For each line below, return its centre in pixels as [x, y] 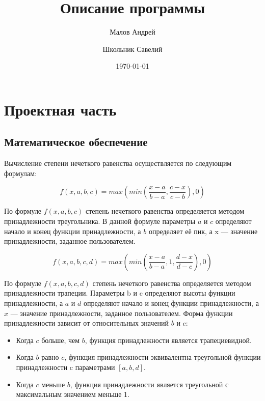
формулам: [21, 173]
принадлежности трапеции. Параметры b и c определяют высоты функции [120, 293]
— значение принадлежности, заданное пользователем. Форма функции [122, 313]
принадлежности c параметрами [65, 367]
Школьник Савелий [132, 49]
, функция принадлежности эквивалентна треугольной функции [163, 357]
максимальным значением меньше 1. [73, 394]
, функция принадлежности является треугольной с [149, 384]
